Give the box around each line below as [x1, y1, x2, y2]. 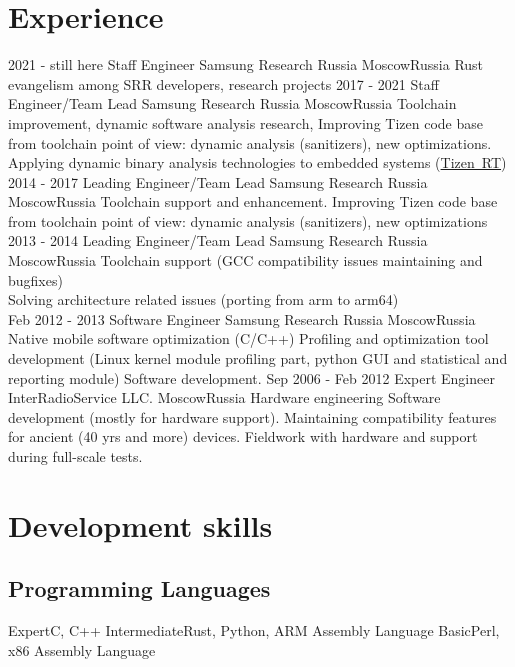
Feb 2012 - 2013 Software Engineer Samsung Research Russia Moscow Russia [8, 308, 476, 329]
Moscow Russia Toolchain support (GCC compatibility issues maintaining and [8, 250, 483, 271]
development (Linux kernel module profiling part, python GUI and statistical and [8, 348, 508, 369]
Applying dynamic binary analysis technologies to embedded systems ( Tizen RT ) [8, 152, 507, 173]
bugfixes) [8, 269, 63, 290]
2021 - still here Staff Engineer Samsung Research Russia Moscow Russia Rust [8, 54, 484, 75]
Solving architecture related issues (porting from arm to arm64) [8, 289, 399, 310]
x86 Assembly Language [8, 639, 156, 660]
